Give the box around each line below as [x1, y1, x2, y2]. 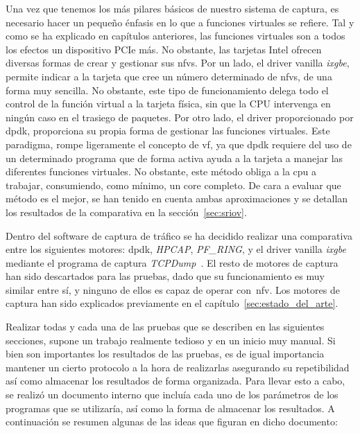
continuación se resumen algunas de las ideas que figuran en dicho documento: [6, 414, 338, 429]
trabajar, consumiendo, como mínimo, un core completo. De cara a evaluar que [6, 177, 341, 192]
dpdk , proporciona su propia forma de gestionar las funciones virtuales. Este [6, 123, 330, 138]
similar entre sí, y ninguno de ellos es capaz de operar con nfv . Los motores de [6, 282, 340, 297]
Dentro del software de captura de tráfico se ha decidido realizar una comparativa [6, 228, 352, 242]
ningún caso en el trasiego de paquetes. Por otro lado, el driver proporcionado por [6, 109, 354, 124]
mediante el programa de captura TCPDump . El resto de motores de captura [6, 255, 338, 269]
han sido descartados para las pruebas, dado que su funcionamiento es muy [6, 269, 325, 283]
